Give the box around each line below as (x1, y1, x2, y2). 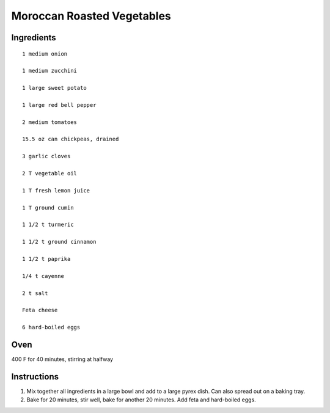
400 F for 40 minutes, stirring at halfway (11, 355, 113, 363)
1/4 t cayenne (22, 272, 64, 279)
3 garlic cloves (22, 153, 71, 160)
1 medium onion (22, 50, 68, 57)
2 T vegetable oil (22, 170, 78, 177)
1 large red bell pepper (22, 101, 97, 108)
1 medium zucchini (22, 67, 78, 75)
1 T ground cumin (22, 204, 74, 211)
